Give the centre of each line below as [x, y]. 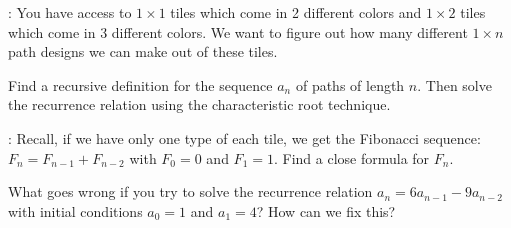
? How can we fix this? [326, 210]
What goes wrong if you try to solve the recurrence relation [190, 191]
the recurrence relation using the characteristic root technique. [199, 104]
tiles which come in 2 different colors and [296, 12]
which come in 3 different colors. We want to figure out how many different [238, 31]
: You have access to [70, 12]
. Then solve [454, 84]
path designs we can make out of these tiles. [143, 51]
